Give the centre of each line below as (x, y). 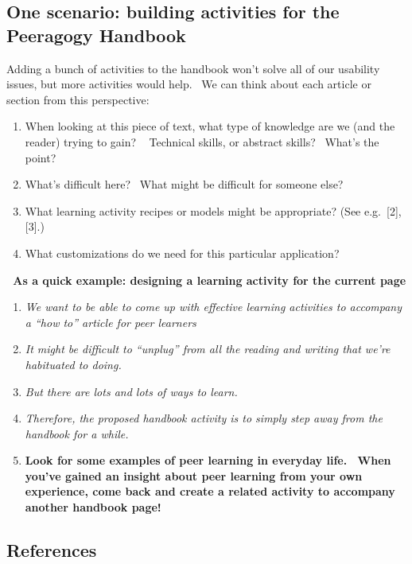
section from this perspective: (78, 99)
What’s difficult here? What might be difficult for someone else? (184, 184)
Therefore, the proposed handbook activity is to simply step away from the (204, 418)
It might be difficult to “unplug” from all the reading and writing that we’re (208, 349)
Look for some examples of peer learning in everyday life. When (208, 460)
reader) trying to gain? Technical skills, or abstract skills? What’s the (202, 141)
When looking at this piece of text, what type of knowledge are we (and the (210, 126)
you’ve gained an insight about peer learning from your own (194, 475)
